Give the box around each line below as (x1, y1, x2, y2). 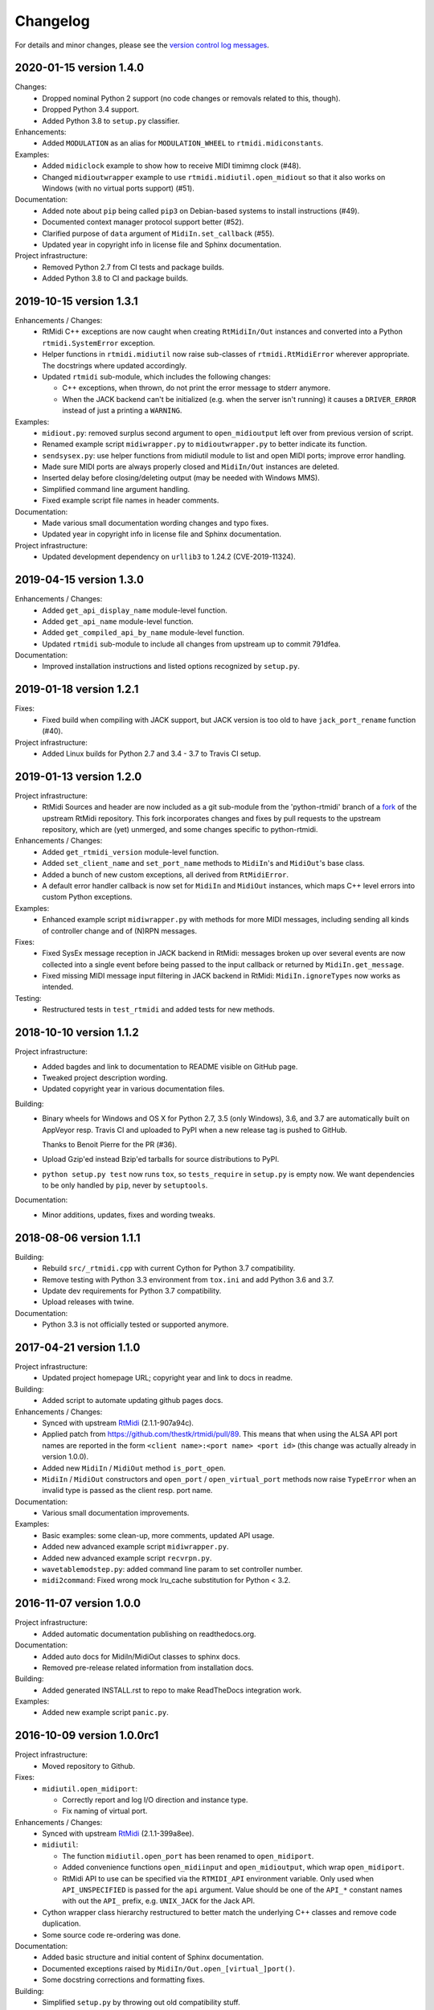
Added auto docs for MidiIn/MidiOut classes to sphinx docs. (42, 1651, 240, 1661)
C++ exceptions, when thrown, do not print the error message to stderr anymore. (62, 383, 331, 393)
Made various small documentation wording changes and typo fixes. (42, 519, 269, 528)
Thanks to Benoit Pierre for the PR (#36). (42, 1139, 177, 1149)
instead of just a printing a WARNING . (62, 406, 182, 416)
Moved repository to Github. (42, 1761, 136, 1770)
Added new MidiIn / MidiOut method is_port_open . (42, 1463, 226, 1473)
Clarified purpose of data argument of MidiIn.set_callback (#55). (42, 228, 275, 238)
